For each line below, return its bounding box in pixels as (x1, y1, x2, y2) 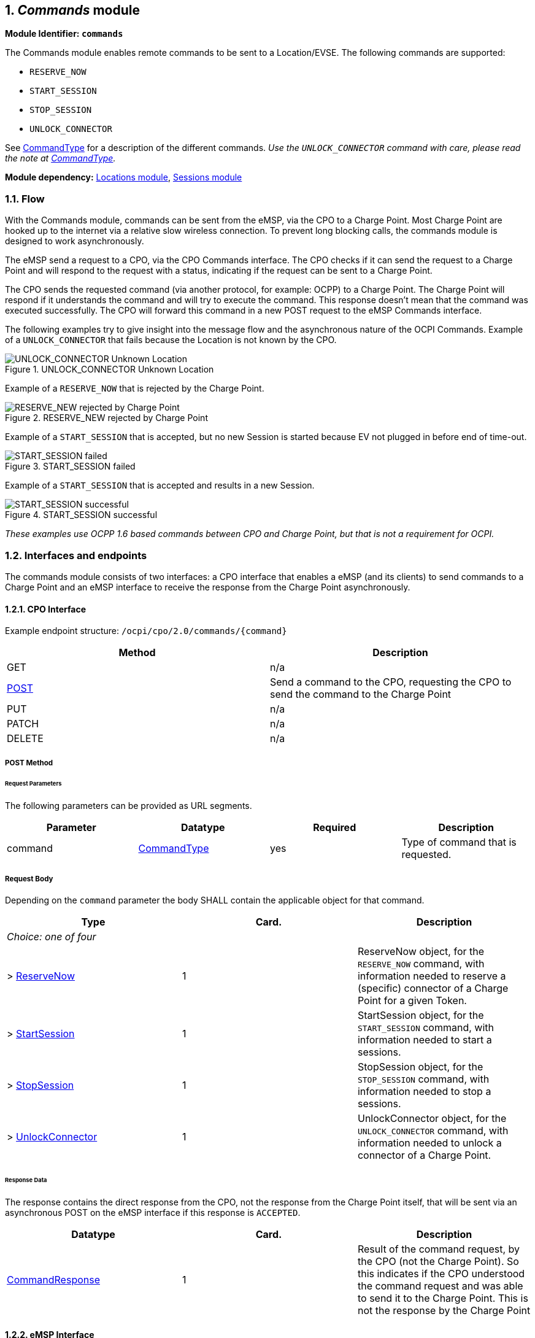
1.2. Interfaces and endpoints (5, 549, 147, 562)
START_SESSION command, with (357, 1021, 494, 1034)
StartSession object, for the (357, 1009, 484, 1021)
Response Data (5, 1176, 47, 1183)
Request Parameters (5, 780, 62, 787)
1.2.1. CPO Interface (5, 603, 87, 614)
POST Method (5, 758, 53, 767)
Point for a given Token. (357, 994, 467, 1007)
